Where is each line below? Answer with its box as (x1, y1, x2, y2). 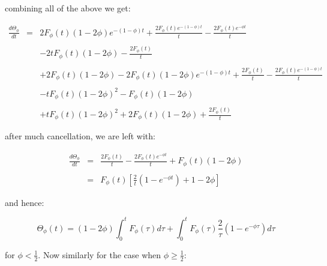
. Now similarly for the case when (38, 248, 161, 261)
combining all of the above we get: (5, 2, 131, 14)
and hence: (5, 196, 44, 208)
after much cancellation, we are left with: (5, 130, 155, 142)
